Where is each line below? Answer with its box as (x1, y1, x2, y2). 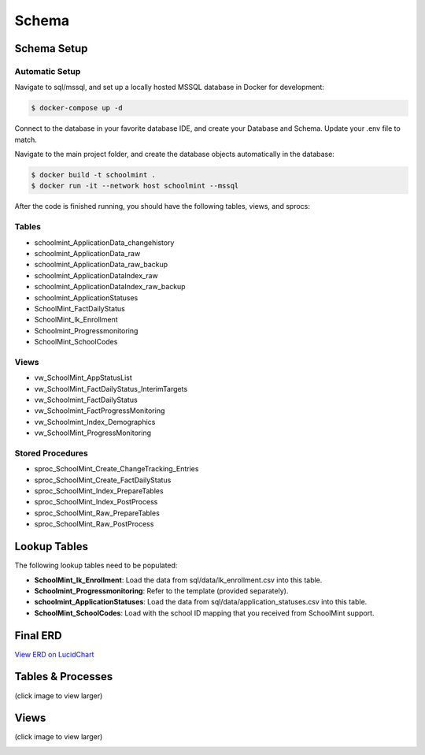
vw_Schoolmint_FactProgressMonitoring (34, 406, 165, 415)
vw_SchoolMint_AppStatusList (34, 373, 133, 382)
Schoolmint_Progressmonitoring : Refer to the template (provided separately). (34, 586, 289, 595)
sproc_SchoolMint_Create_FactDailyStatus (34, 475, 172, 485)
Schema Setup (14, 42, 88, 55)
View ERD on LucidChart (14, 649, 94, 659)
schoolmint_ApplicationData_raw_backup (34, 260, 168, 270)
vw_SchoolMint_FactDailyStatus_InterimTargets (34, 384, 188, 393)
